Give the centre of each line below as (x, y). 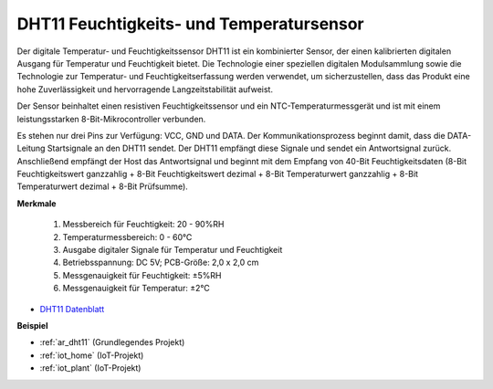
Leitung (31, 148)
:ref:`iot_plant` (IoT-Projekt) (90, 368)
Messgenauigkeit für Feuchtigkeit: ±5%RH (142, 275)
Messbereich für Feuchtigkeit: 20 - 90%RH (143, 225)
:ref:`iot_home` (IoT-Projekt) (92, 355)
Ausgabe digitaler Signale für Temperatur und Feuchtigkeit (173, 250)
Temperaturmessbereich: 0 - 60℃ (127, 237)
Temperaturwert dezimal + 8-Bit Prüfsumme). (103, 186)
